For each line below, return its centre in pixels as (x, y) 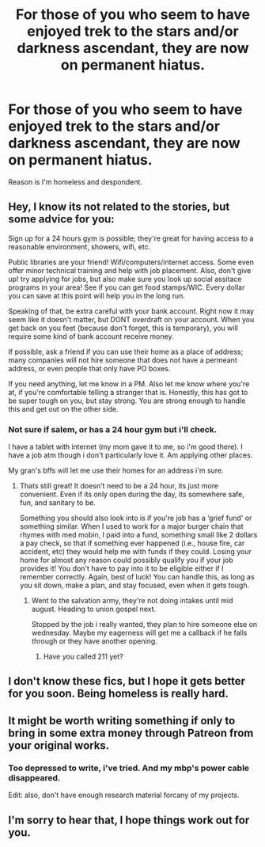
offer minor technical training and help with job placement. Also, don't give (130, 270)
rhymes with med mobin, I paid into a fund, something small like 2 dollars (138, 535)
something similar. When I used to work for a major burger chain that (131, 526)
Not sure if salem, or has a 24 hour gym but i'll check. (113, 429)
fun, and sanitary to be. (58, 503)
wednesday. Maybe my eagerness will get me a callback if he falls (139, 633)
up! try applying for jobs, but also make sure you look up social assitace (125, 279)
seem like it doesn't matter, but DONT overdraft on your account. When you (131, 319)
